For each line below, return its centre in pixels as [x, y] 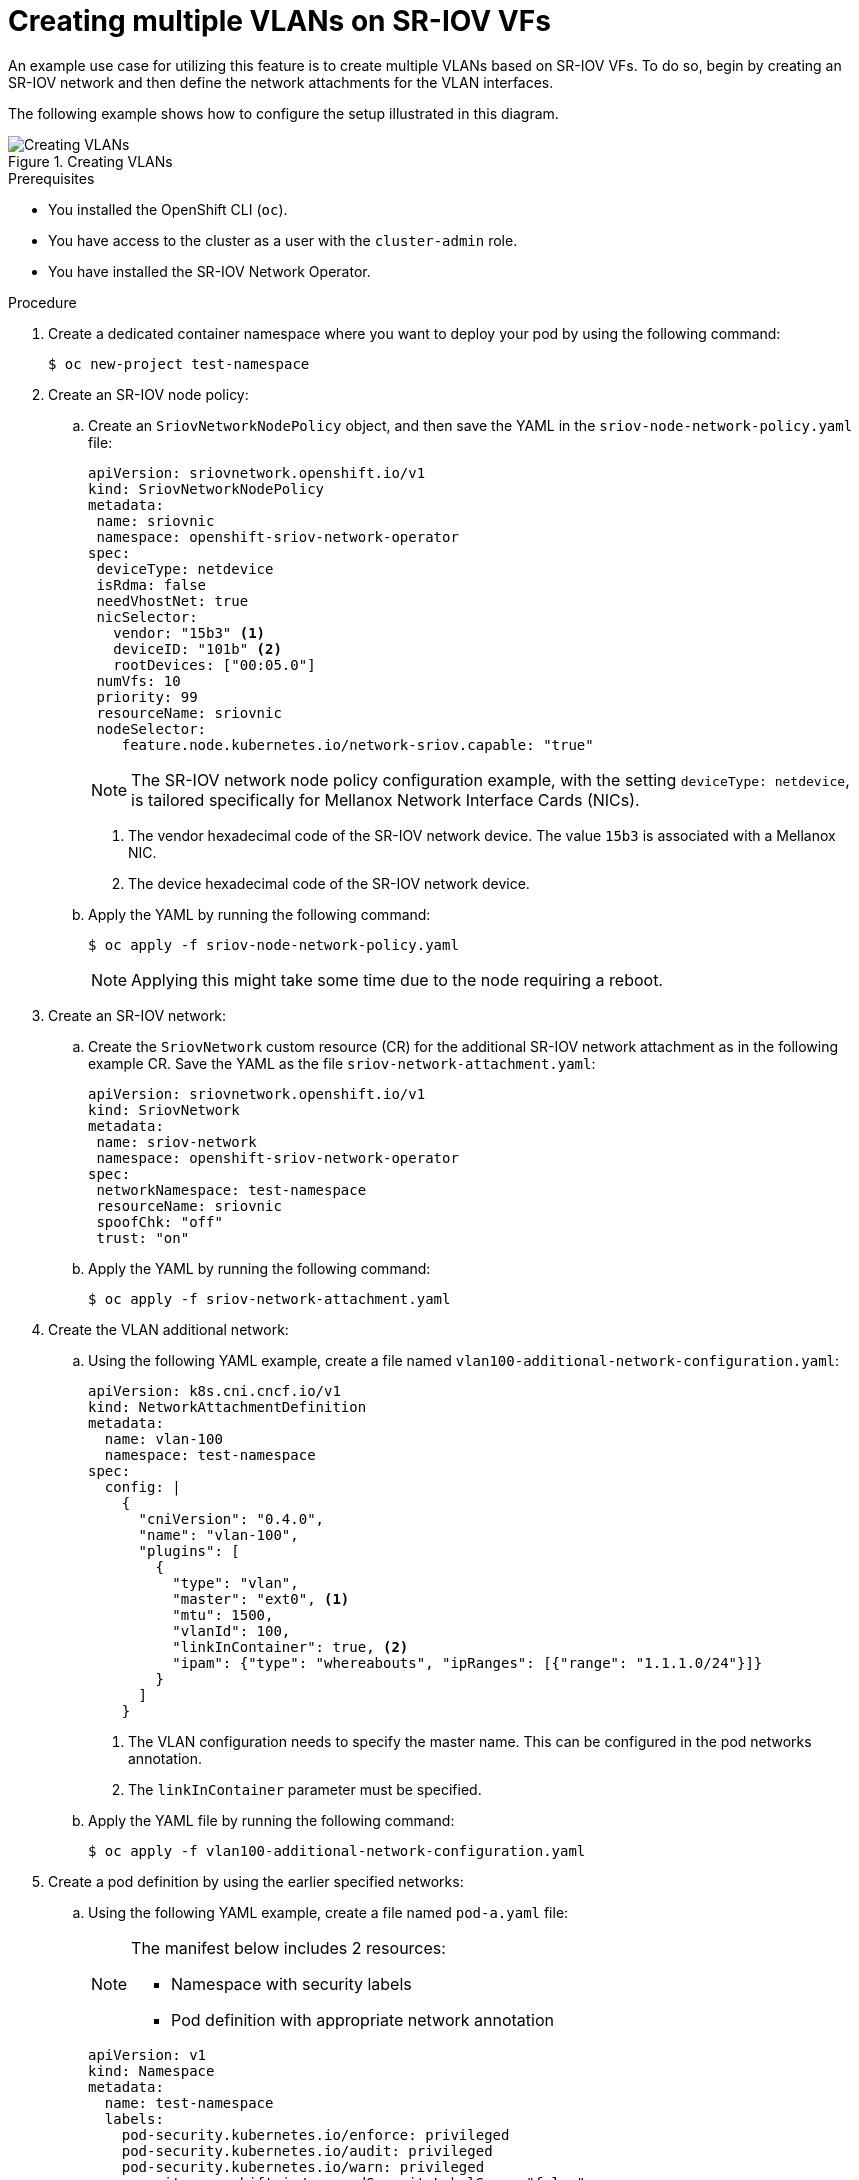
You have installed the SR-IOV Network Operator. [209, 271]
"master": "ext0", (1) [261, 1598]
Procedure [42, 302]
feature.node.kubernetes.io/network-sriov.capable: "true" [357, 744]
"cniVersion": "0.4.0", [231, 1518]
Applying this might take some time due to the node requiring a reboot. [397, 979]
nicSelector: [147, 616]
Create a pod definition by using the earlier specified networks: [256, 1881]
